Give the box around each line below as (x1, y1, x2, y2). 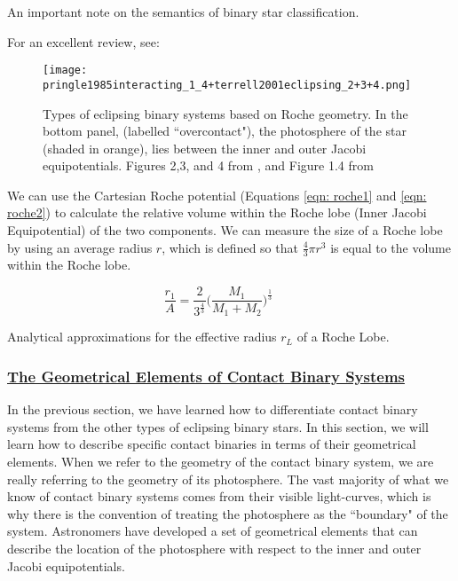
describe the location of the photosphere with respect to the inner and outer (7, 538, 422, 557)
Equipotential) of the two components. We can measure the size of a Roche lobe (7, 221, 443, 239)
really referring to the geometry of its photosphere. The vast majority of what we (7, 469, 449, 488)
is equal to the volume (330, 238, 451, 256)
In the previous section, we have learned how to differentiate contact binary (7, 400, 418, 419)
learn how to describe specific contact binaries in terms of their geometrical (7, 435, 416, 453)
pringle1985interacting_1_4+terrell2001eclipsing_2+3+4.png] (43, 78, 412, 91)
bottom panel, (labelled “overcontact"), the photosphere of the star (43, 122, 407, 140)
